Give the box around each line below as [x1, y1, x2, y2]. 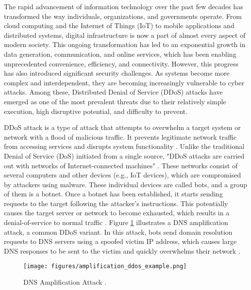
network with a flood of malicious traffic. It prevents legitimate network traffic [4, 131, 237, 142]
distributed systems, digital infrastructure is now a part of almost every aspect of [4, 30, 246, 40]
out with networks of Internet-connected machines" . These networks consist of [4, 160, 238, 170]
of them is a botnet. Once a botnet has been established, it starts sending [4, 189, 223, 199]
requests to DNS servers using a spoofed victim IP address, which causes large [4, 236, 237, 246]
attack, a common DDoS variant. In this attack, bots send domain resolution [4, 226, 233, 237]
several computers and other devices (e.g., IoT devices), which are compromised [4, 170, 241, 180]
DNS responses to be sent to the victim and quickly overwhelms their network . [4, 245, 240, 256]
